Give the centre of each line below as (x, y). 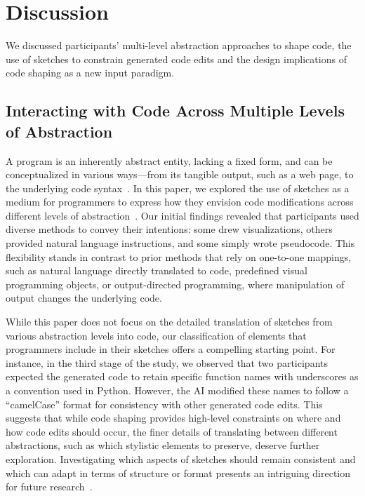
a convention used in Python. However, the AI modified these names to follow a (177, 390)
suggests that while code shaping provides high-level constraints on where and (173, 418)
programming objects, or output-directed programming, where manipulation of (175, 284)
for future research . (49, 487)
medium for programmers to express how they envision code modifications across (180, 202)
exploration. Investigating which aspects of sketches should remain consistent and (181, 458)
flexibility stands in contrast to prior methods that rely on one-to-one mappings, (179, 256)
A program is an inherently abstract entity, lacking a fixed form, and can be (169, 160)
